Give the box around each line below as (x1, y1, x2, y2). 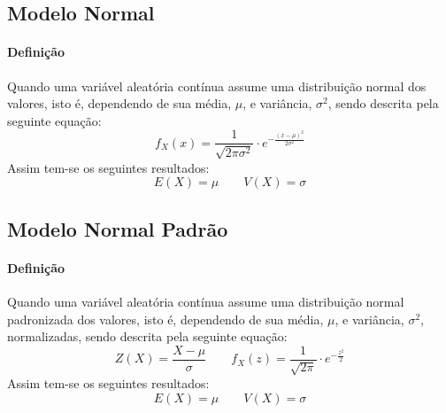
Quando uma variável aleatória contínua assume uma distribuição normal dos (7, 76, 427, 95)
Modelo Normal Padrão (7, 214, 228, 242)
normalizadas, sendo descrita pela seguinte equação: (7, 327, 288, 346)
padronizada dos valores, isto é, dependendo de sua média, (7, 309, 324, 328)
